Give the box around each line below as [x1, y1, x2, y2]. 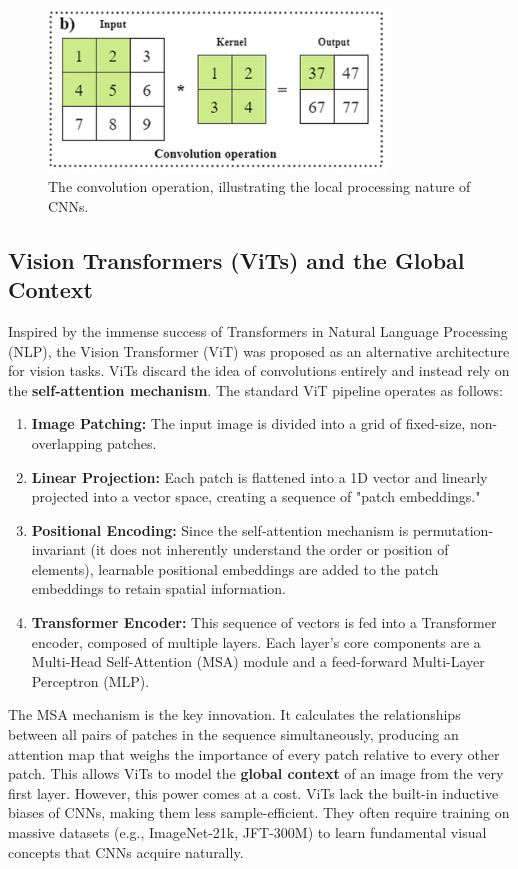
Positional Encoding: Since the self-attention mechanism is [31, 519, 409, 540]
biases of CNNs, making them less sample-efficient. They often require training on [8, 802, 510, 823]
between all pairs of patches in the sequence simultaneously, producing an [8, 724, 459, 745]
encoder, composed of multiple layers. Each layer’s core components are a [31, 631, 481, 652]
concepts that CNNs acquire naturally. [8, 841, 244, 862]
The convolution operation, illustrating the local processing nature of [48, 176, 471, 197]
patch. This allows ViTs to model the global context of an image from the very [8, 763, 504, 784]
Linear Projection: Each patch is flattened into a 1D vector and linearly [31, 466, 488, 487]
